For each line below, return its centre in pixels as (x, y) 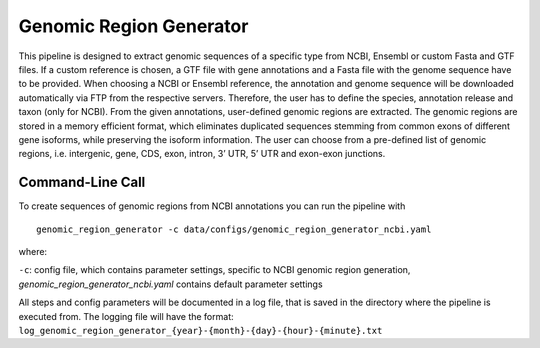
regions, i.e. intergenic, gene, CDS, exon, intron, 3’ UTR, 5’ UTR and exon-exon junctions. (202, 154)
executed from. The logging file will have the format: (126, 316)
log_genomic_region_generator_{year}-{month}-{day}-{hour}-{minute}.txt (200, 330)
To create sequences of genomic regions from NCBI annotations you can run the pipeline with (212, 206)
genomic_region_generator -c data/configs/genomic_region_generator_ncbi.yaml (234, 229)
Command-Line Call (82, 182)
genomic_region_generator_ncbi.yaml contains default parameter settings (171, 284)
